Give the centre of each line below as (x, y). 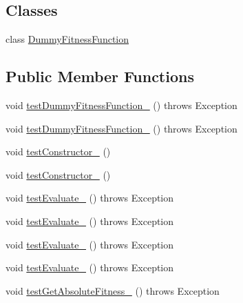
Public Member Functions (100, 76)
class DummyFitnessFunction (67, 39)
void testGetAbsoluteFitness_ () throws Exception (113, 290)
